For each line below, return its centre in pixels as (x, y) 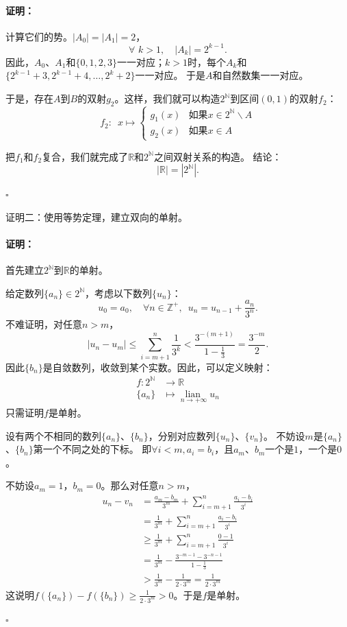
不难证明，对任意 (44, 323)
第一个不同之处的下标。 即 (92, 449)
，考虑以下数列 (119, 293)
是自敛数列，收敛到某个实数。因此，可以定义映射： (158, 367)
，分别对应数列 (182, 435)
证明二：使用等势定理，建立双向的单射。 (97, 216)
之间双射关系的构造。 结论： (218, 156)
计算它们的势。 (39, 36)
